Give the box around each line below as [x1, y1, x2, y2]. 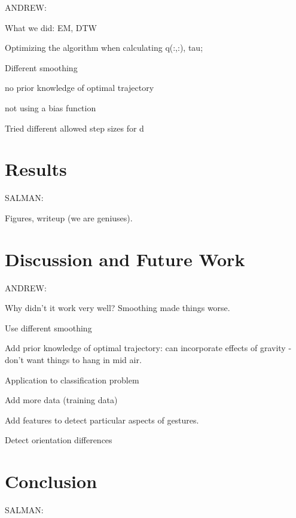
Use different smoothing [5, 321, 92, 334]
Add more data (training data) [5, 394, 118, 406]
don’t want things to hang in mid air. [5, 353, 142, 365]
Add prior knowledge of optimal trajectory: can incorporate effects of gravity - [5, 342, 292, 354]
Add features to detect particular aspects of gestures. [5, 413, 199, 426]
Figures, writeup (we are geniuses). [5, 211, 133, 224]
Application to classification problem [5, 373, 139, 386]
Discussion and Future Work [5, 246, 245, 271]
